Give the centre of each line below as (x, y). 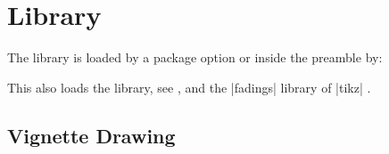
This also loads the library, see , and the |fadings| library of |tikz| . (189, 87)
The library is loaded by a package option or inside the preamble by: (195, 57)
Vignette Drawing (91, 135)
